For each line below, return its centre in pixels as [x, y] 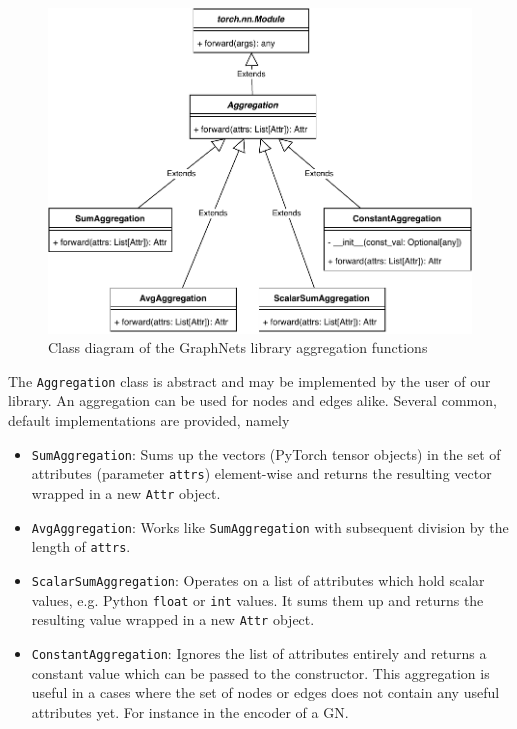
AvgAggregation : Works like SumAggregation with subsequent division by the [270, 526]
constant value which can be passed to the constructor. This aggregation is [260, 672]
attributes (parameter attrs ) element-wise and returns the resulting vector [261, 473]
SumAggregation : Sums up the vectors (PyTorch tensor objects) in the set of [266, 453]
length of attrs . [81, 546]
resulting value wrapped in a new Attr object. [173, 619]
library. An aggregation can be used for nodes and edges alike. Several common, [252, 400]
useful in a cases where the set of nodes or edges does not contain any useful [265, 692]
